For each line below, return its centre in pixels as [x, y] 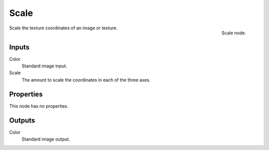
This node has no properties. [39, 106]
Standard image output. [46, 139]
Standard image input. [44, 66]
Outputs [22, 120]
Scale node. [234, 33]
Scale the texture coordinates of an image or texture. [64, 28]
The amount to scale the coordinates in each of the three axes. [86, 80]
